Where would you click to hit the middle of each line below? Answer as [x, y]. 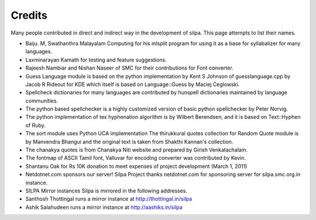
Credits [29, 15]
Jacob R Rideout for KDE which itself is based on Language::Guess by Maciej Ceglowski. [133, 84]
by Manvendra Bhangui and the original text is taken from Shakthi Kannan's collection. [129, 142]
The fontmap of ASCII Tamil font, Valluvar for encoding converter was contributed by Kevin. [136, 158]
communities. [42, 101]
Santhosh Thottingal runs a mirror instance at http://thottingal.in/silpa [109, 199]
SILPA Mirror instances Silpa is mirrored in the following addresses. [106, 191]
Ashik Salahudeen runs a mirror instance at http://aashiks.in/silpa [104, 207]
